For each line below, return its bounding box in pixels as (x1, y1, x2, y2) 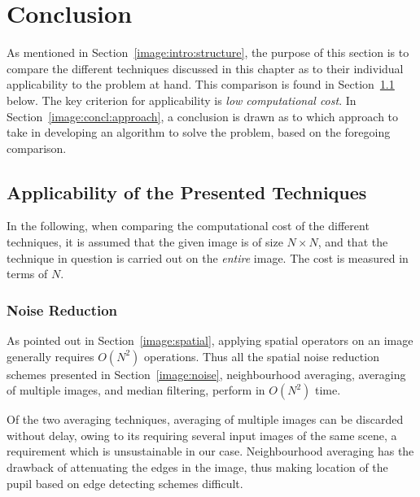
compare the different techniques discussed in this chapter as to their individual (7, 59, 404, 76)
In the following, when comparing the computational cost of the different (7, 217, 370, 234)
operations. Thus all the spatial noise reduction (143, 347, 379, 364)
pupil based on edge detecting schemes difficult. (7, 474, 243, 491)
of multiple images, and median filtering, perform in (7, 381, 265, 399)
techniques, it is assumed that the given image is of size (7, 233, 283, 251)
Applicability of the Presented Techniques (7, 179, 367, 204)
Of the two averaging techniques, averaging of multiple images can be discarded (7, 411, 404, 428)
